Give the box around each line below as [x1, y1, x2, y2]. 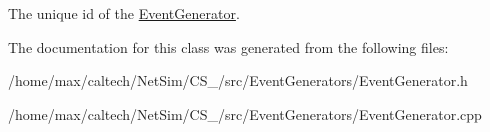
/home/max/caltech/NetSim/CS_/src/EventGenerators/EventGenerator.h [8, 70, 468, 91]
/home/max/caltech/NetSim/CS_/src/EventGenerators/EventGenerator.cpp [8, 103, 482, 124]
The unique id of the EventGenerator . [8, 3, 240, 23]
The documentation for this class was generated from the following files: [8, 36, 449, 57]
